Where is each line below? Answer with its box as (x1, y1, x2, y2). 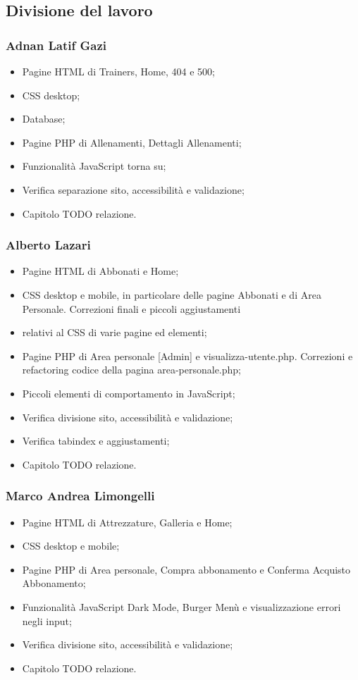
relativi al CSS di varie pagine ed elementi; (22, 325, 207, 340)
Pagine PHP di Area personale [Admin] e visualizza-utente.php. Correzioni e (22, 348, 353, 363)
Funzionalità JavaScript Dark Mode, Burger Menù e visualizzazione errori (22, 599, 341, 614)
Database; (22, 111, 66, 126)
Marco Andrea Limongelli (6, 487, 155, 505)
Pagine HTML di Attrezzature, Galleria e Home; (22, 514, 233, 529)
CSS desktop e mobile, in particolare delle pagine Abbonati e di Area (22, 287, 321, 302)
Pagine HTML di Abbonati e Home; (22, 264, 179, 278)
